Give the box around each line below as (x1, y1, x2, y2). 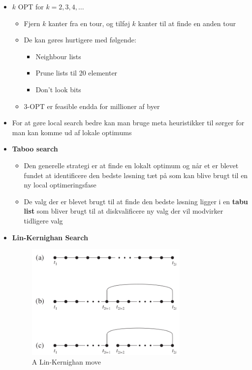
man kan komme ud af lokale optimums (12, 127, 132, 137)
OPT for (18, 1, 44, 11)
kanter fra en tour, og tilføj (48, 18, 130, 28)
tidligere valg (24, 215, 63, 225)
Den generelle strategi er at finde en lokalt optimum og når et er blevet (24, 160, 239, 170)
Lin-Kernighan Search (12, 232, 88, 242)
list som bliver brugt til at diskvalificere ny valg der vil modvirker (24, 206, 223, 216)
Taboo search (12, 144, 58, 154)
